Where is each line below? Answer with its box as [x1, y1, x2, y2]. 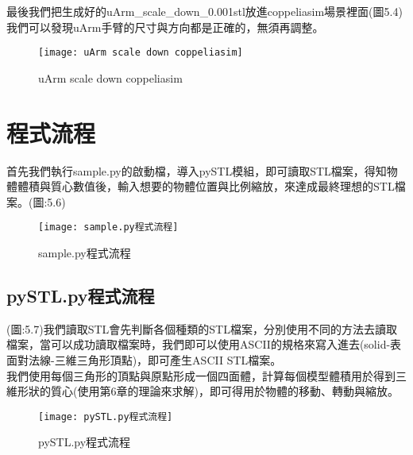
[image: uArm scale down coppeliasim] [38, 47, 243, 59]
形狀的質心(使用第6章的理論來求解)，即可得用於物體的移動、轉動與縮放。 [17, 383, 399, 399]
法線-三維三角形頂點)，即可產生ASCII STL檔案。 [28, 351, 282, 368]
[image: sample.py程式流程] [38, 222, 179, 233]
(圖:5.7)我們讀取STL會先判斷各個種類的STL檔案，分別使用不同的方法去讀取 [6, 320, 397, 337]
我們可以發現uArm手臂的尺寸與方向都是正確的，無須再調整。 [6, 18, 324, 35]
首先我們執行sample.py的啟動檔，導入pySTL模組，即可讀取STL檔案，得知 [6, 162, 387, 179]
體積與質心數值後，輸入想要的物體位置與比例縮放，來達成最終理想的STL [17, 178, 395, 195]
